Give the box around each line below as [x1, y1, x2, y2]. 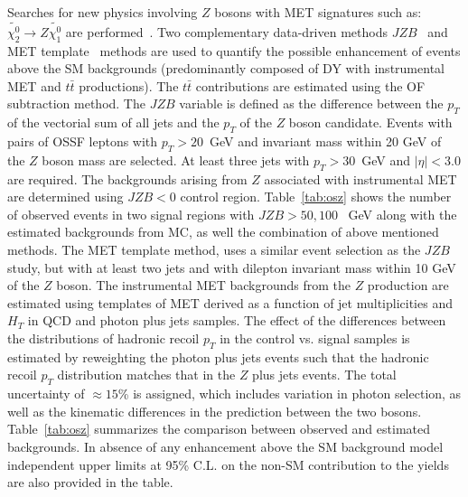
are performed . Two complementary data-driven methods [65, 22, 388, 41]
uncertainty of [7, 384, 85, 403]
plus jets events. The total [252, 365, 397, 384]
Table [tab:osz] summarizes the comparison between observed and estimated [7, 419, 430, 438]
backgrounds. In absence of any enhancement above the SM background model [7, 436, 444, 455]
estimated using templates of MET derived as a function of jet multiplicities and [7, 293, 453, 312]
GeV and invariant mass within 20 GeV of [209, 132, 442, 151]
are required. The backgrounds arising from [7, 169, 248, 188]
